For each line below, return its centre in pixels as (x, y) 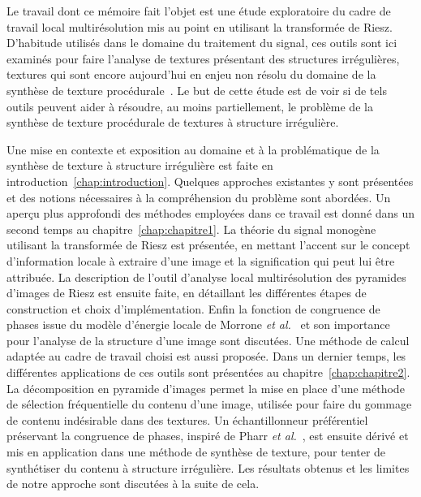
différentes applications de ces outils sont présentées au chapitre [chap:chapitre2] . (208, 372)
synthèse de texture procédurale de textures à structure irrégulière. (173, 122)
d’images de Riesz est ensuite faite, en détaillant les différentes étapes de (187, 293)
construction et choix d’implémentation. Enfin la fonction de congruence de (193, 308)
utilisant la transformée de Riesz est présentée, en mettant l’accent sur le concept (208, 245)
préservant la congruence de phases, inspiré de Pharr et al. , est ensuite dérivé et (208, 436)
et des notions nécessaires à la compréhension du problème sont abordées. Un (199, 197)
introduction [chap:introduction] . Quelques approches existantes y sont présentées (210, 181)
